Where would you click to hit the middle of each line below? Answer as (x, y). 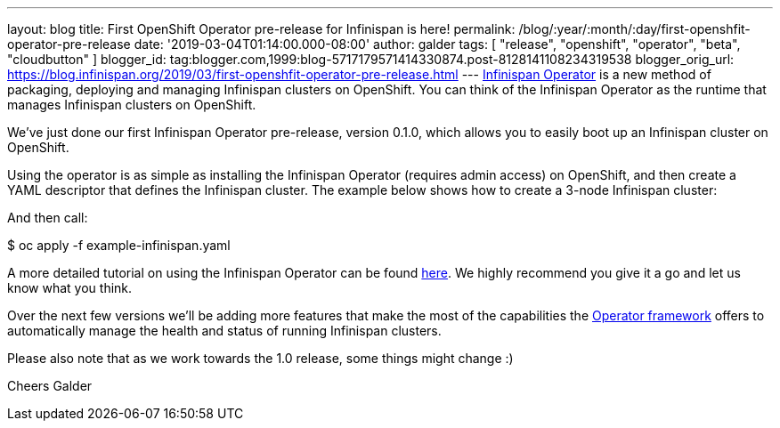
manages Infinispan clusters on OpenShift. (132, 105)
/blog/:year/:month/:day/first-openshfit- (634, 29)
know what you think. (70, 288)
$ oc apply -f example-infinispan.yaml (119, 245)
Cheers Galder (50, 386)
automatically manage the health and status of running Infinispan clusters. (224, 331)
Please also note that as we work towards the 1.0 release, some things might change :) (260, 358)
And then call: (48, 218)
